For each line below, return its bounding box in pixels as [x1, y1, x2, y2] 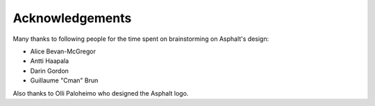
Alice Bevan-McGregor [30, 47, 97, 55]
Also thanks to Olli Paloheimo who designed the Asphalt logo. [12, 89, 189, 97]
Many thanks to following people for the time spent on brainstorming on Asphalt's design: [12, 35, 269, 43]
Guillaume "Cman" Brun [30, 76, 99, 85]
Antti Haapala [30, 57, 69, 65]
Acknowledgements [12, 10, 132, 26]
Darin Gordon [30, 67, 69, 75]
